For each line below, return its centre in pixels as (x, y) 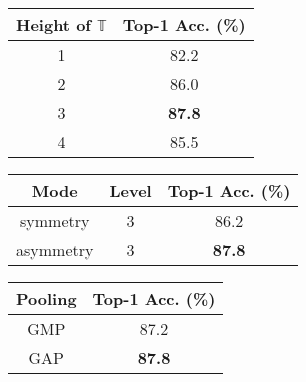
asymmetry (55, 249)
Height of (53, 24)
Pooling (46, 298)
